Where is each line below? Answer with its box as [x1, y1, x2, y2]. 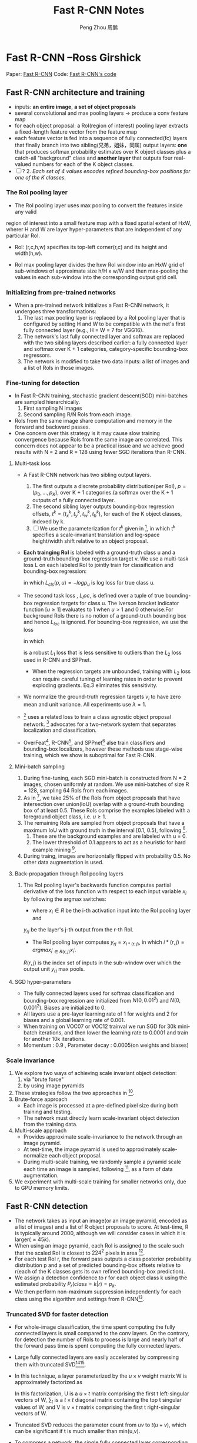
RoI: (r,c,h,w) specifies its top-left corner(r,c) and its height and [14, 243, 168, 250]
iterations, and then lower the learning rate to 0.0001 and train [38, 1029, 189, 1036]
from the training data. [23, 1121, 78, 1128]
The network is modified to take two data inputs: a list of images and [23, 358, 190, 365]
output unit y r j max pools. [23, 966, 85, 974]
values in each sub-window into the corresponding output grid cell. [14, 273, 178, 280]
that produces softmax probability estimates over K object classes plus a [14, 148, 191, 155]
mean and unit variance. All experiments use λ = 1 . [23, 701, 147, 708]
